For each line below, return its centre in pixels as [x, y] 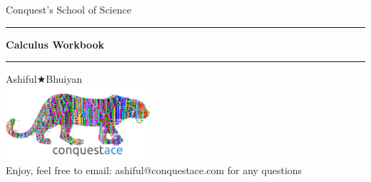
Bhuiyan [64, 79]
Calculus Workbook [55, 44]
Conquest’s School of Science [68, 9]
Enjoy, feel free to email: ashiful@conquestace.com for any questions [154, 170]
